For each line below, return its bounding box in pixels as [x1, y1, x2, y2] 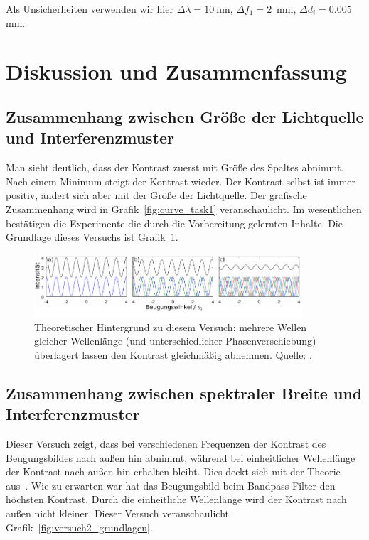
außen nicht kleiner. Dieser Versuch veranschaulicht [6, 506, 230, 521]
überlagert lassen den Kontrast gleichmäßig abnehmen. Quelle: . [34, 347, 312, 362]
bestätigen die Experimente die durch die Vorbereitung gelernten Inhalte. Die [6, 215, 343, 230]
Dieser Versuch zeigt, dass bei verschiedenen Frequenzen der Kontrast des [6, 436, 326, 451]
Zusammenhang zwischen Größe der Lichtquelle [6, 105, 364, 127]
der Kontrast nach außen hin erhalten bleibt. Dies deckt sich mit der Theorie [6, 464, 341, 479]
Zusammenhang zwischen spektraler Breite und [6, 382, 363, 404]
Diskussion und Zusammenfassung [6, 57, 347, 86]
